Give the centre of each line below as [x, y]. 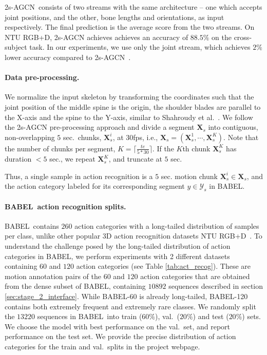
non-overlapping [30, 137]
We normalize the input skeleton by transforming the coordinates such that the [129, 97]
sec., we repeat [72, 159]
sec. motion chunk [189, 176]
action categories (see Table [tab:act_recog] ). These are [164, 266]
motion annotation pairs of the [53, 276]
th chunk [196, 148]
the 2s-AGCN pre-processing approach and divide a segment [100, 127]
